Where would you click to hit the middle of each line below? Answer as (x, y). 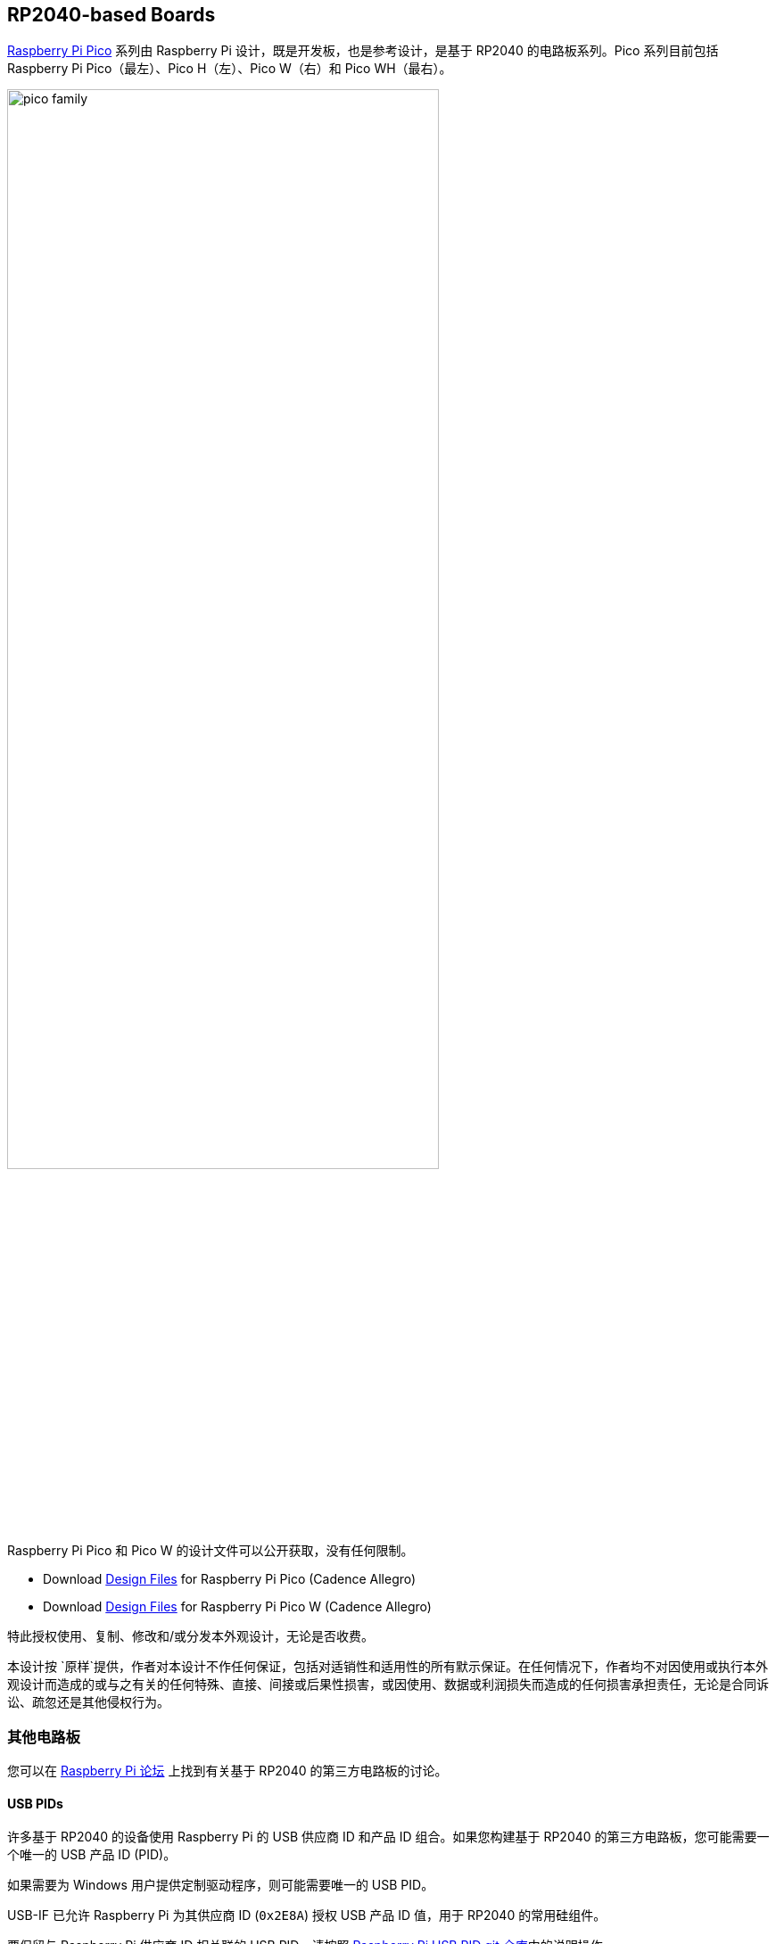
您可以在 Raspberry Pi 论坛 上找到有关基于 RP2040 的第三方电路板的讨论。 (227, 1771)
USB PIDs (35, 1803)
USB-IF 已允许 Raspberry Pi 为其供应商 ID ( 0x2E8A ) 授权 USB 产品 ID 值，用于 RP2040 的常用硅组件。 (307, 1915)
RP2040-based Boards (111, 15)
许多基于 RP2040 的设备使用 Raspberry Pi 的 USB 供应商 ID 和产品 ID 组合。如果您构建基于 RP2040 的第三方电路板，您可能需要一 (388, 1837)
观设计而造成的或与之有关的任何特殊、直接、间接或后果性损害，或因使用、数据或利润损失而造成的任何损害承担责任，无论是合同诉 (388, 1685)
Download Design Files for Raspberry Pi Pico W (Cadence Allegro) (237, 1607)
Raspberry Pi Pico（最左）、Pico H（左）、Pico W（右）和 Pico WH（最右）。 (230, 69)
